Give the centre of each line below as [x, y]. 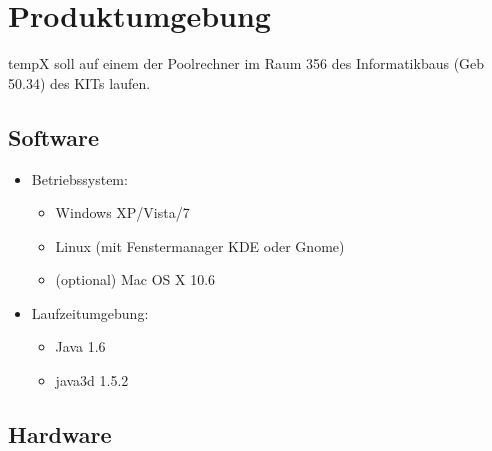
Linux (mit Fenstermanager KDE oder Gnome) [200, 245]
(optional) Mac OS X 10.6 [135, 279]
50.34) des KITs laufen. [79, 82]
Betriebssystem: [79, 178]
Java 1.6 [80, 346]
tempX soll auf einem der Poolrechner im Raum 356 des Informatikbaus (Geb [246, 63]
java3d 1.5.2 [92, 380]
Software [54, 136]
